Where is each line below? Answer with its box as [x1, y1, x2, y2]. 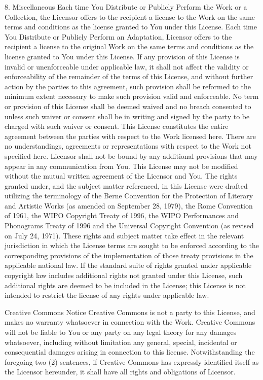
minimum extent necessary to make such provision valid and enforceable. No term [5, 91, 259, 101]
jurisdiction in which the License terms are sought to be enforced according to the [5, 240, 259, 251]
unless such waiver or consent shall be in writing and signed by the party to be [5, 111, 250, 121]
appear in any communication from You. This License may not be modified [5, 160, 238, 171]
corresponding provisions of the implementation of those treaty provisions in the [5, 250, 253, 260]
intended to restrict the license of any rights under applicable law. [5, 290, 209, 300]
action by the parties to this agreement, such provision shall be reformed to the [5, 81, 251, 91]
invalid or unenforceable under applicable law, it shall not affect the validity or [5, 61, 249, 72]
